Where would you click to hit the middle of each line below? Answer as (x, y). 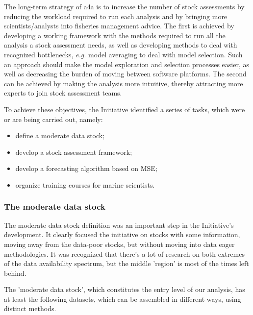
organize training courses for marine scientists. (85, 184)
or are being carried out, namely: (53, 119)
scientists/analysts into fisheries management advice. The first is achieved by (119, 26)
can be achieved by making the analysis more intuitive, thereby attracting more (124, 83)
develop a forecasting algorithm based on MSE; (86, 168)
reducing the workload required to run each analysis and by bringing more (116, 16)
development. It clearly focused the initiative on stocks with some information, (122, 234)
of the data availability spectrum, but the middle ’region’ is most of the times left (126, 263)
